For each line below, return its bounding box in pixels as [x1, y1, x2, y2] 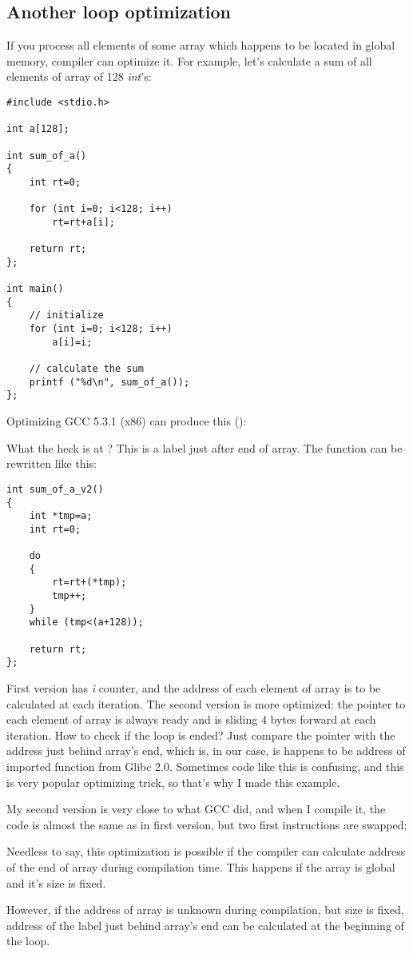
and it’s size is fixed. [6, 874, 106, 891]
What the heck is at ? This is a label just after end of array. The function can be [6, 439, 403, 456]
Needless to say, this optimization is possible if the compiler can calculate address [6, 843, 406, 860]
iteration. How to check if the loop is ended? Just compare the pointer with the [6, 726, 395, 743]
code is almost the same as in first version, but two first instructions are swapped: [6, 816, 407, 832]
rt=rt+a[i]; [52, 216, 116, 228]
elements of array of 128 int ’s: [6, 68, 152, 85]
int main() [6, 283, 64, 295]
